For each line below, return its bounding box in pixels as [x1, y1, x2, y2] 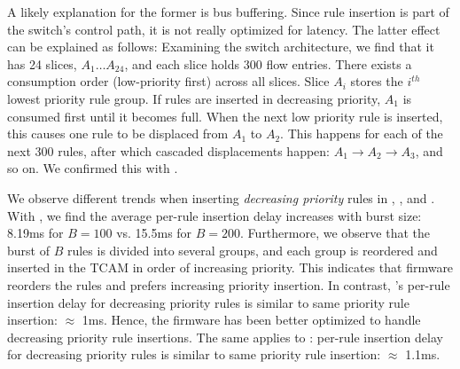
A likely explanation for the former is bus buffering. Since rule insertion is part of [7, 3, 449, 20]
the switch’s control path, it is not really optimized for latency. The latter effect [7, 20, 441, 38]
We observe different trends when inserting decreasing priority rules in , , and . [7, 188, 435, 207]
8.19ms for [7, 224, 64, 242]
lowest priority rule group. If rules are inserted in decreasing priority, [7, 89, 381, 107]
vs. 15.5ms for [116, 224, 192, 242]
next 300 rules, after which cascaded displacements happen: [7, 141, 330, 160]
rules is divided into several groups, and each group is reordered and [66, 240, 438, 259]
